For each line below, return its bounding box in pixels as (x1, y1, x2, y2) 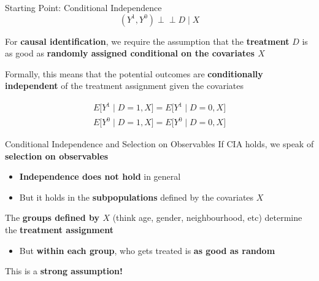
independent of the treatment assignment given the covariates (5, 79, 244, 92)
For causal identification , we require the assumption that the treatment (5, 34, 290, 47)
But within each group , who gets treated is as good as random (19, 244, 275, 256)
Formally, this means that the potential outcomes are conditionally (5, 67, 263, 80)
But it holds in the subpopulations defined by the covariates (19, 190, 254, 203)
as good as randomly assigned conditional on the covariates (5, 47, 255, 60)
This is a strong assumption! (5, 264, 123, 277)
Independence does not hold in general (19, 170, 181, 183)
